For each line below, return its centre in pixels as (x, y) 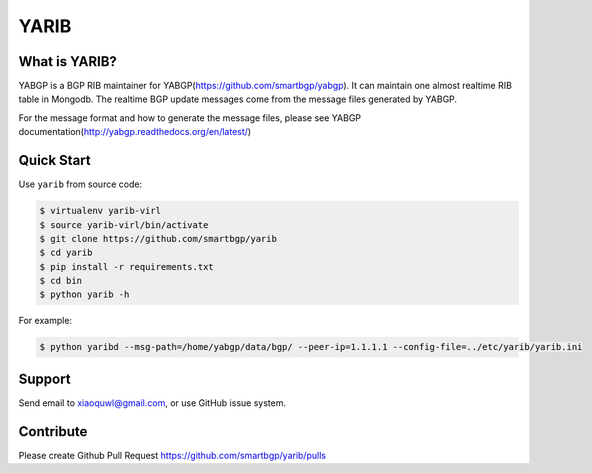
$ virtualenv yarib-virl (100, 211)
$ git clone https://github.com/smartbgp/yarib (158, 238)
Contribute (53, 431)
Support (44, 378)
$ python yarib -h (84, 294)
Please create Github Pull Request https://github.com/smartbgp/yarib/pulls (172, 455)
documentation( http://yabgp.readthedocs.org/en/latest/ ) (135, 132)
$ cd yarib (66, 253)
